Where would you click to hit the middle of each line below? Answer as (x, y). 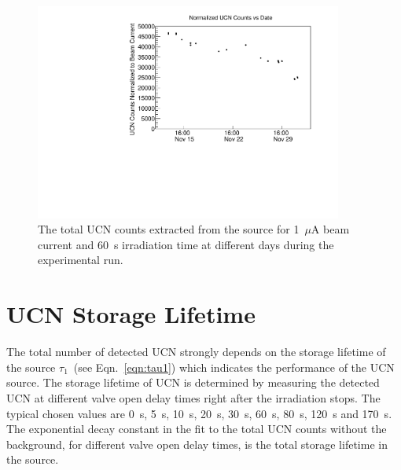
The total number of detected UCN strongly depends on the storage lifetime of (196, 352)
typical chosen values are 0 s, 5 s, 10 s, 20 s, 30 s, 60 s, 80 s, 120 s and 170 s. (199, 413)
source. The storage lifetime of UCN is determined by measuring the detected (193, 382)
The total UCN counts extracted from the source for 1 (169, 229)
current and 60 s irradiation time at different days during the (186, 244)
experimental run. (81, 260)
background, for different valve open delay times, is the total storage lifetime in (197, 444)
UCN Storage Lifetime (131, 314)
